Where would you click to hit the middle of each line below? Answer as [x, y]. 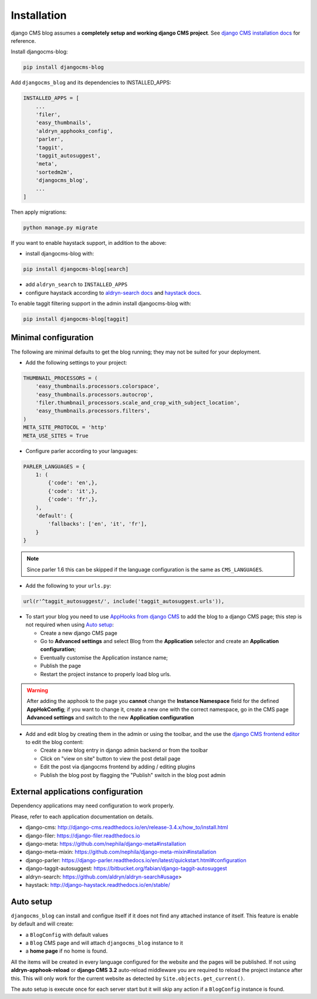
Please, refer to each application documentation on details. [82, 816]
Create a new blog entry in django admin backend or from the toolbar [124, 750]
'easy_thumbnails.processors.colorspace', [97, 386]
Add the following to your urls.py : [68, 586]
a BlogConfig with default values [67, 934]
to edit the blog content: [55, 742]
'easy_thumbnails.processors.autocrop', [95, 394]
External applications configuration [77, 792]
